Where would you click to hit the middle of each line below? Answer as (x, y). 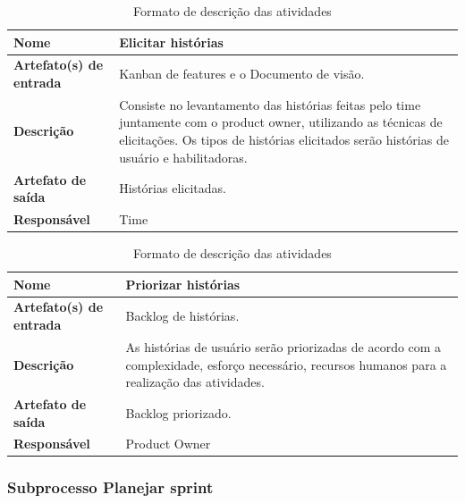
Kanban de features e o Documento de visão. (242, 74)
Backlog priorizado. (178, 412)
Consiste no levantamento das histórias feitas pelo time (270, 104)
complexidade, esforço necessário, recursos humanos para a (286, 364)
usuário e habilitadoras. (183, 157)
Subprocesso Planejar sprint (110, 487)
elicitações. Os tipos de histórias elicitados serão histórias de (284, 140)
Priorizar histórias (183, 284)
